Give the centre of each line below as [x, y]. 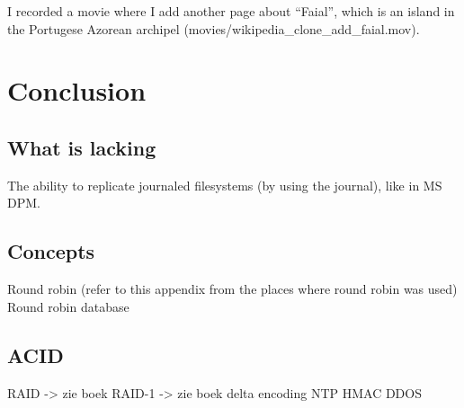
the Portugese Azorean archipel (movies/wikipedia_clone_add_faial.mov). [214, 28]
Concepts [51, 251]
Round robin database [68, 306]
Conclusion [77, 90]
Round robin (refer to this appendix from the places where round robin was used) [232, 289]
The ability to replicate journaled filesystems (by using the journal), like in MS [225, 185]
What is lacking [82, 147]
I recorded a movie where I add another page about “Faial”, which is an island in [231, 11]
